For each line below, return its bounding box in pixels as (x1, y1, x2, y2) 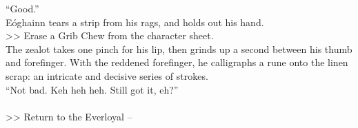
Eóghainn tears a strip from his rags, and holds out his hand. (6, 14, 264, 29)
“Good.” (6, 1, 39, 15)
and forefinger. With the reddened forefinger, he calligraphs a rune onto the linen (6, 55, 348, 70)
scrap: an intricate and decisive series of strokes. (6, 68, 208, 83)
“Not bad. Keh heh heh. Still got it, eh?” (6, 82, 179, 96)
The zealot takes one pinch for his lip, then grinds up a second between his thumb (6, 41, 352, 56)
